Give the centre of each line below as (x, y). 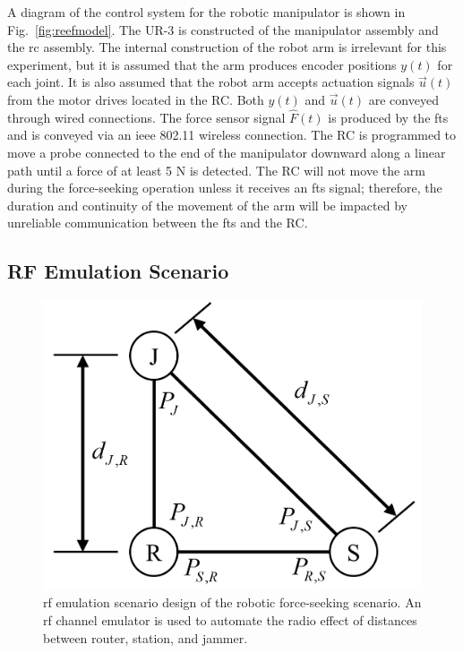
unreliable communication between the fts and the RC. (158, 223)
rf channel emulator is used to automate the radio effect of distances (230, 620)
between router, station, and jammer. (146, 637)
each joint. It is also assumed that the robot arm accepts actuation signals (211, 82)
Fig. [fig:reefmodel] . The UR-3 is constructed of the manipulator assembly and (223, 29)
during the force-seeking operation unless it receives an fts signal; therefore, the (225, 188)
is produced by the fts (388, 117)
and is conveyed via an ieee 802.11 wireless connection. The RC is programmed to (232, 135)
